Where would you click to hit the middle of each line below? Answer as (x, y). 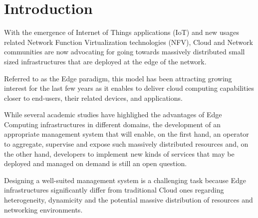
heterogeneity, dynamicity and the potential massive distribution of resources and (129, 200)
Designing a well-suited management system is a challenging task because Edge (125, 180)
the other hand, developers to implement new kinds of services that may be (119, 153)
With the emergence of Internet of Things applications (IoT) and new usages (122, 32)
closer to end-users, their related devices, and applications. (93, 98)
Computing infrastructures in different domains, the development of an (113, 124)
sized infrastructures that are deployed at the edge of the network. (105, 61)
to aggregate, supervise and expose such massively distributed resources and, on (126, 144)
